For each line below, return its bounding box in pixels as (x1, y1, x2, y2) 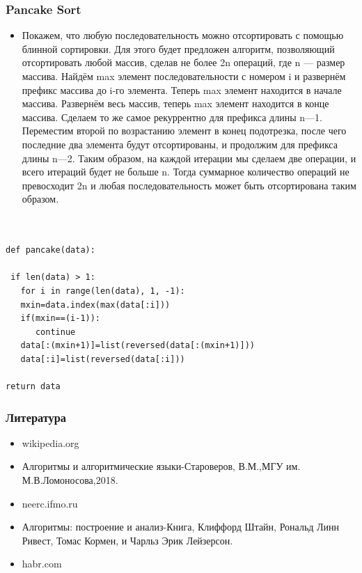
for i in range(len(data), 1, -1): (20, 285, 185, 296)
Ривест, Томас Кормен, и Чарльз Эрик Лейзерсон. (22, 533, 233, 547)
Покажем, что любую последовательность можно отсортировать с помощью (22, 28, 344, 42)
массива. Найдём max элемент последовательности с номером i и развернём (22, 69, 346, 83)
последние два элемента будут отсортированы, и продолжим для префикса (22, 136, 338, 151)
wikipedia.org (22, 435, 79, 450)
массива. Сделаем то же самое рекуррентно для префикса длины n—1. (22, 109, 322, 124)
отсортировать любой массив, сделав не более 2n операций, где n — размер (22, 55, 345, 70)
